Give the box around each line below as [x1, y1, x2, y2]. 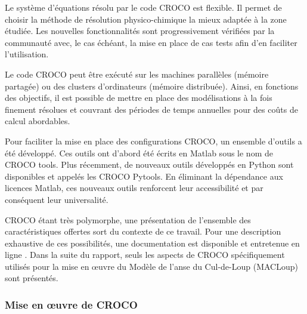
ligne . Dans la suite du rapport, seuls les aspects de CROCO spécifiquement [5, 248, 285, 261]
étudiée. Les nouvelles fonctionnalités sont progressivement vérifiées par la [5, 24, 275, 37]
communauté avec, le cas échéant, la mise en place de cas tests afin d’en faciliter [5, 36, 297, 48]
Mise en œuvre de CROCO [5, 297, 138, 312]
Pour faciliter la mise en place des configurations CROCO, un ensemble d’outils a [5, 134, 302, 147]
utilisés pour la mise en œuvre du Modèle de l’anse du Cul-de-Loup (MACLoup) [5, 260, 298, 272]
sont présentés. [5, 272, 58, 284]
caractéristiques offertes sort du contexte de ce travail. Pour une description [5, 225, 281, 238]
